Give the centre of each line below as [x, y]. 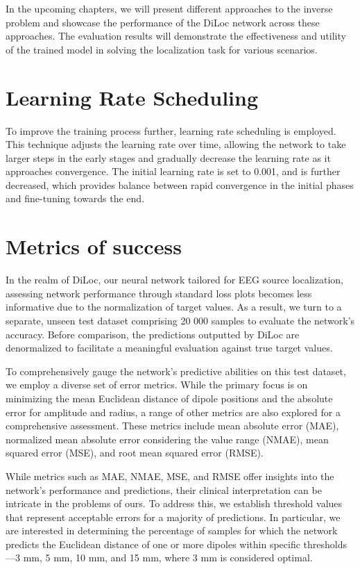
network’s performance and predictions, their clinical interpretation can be [164, 489]
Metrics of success [94, 246]
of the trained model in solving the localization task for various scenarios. [162, 49]
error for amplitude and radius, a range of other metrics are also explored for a [173, 412]
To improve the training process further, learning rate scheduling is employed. [171, 130]
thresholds [325, 544]
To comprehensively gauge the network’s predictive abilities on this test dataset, [176, 371]
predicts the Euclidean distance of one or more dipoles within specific [153, 544]
